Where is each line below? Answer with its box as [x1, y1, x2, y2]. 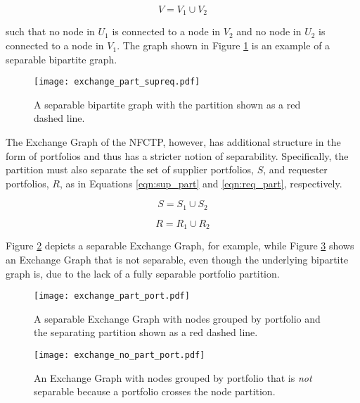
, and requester [263, 162, 328, 177]
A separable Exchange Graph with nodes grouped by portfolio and [34, 311, 321, 325]
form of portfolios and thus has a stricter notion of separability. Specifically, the [6, 148, 349, 163]
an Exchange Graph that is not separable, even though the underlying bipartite [6, 252, 349, 266]
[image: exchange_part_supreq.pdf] [34, 77, 200, 87]
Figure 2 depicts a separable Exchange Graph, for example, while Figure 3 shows [6, 238, 354, 253]
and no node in [236, 24, 302, 39]
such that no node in [6, 24, 95, 39]
